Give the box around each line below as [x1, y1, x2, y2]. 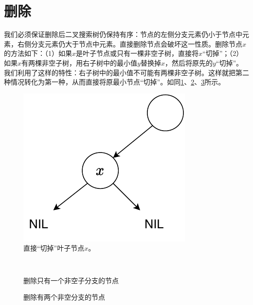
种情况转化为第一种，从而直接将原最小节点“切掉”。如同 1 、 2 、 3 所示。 [4, 77, 225, 87]
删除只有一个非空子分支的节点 [23, 275, 119, 286]
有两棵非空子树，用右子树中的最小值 [21, 57, 138, 68]
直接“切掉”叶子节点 [23, 243, 85, 253]
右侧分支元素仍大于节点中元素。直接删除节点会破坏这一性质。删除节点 [17, 38, 242, 49]
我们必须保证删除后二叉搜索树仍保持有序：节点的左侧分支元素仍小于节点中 [4, 29, 242, 39]
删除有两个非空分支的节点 [23, 292, 105, 302]
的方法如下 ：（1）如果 [4, 48, 72, 58]
